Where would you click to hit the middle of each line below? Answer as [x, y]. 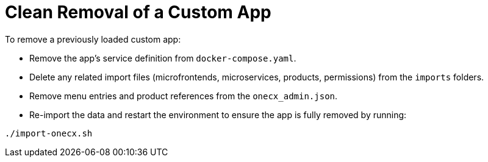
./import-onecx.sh [49, 133]
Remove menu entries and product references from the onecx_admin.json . [184, 96]
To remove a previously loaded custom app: [93, 39]
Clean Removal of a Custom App [138, 12]
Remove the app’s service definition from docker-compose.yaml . [163, 58]
